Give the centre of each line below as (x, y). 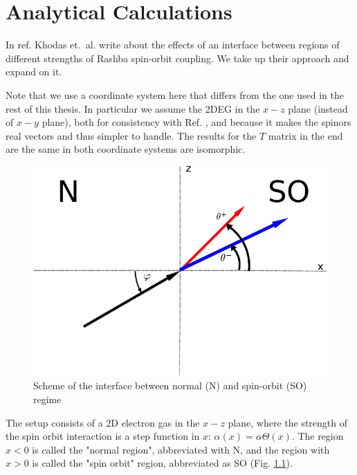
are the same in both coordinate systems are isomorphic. (126, 149)
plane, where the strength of (288, 422)
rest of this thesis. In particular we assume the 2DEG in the (133, 108)
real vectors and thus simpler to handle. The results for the (131, 135)
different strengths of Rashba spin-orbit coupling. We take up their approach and (177, 58)
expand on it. (34, 72)
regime (47, 399)
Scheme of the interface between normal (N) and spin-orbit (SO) (170, 385)
